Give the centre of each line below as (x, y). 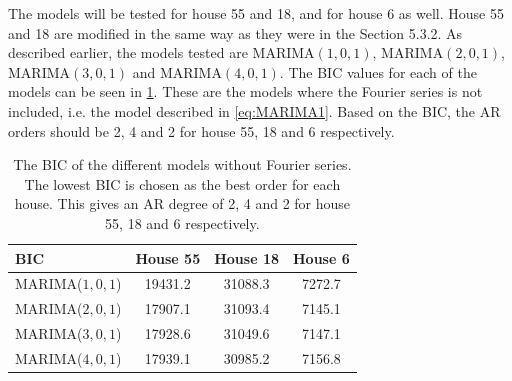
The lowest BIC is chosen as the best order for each (182, 183)
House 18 (246, 257)
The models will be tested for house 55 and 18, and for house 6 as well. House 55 (256, 13)
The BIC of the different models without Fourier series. (182, 164)
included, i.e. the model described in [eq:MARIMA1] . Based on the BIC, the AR (254, 110)
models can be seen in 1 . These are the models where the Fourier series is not (245, 91)
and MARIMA (177, 71)
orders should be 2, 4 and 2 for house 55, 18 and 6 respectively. (201, 130)
